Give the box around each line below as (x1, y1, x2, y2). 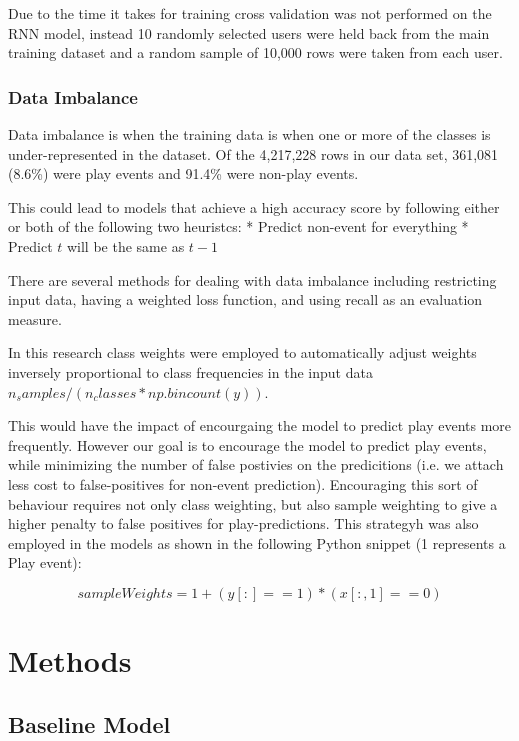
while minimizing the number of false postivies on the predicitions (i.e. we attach (8, 454, 504, 475)
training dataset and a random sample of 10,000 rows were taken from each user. (8, 42, 503, 63)
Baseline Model (8, 708, 171, 739)
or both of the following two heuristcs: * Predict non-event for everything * (8, 216, 469, 237)
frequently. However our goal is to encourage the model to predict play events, (8, 434, 487, 455)
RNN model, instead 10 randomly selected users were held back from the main (8, 22, 490, 43)
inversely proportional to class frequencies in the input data (8, 361, 373, 382)
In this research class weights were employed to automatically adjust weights (8, 342, 477, 363)
